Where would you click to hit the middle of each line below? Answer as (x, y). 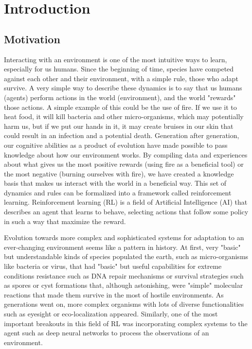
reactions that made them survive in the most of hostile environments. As (114, 294)
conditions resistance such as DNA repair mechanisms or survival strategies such (124, 275)
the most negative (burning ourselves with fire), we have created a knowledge (119, 173)
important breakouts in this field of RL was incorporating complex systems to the (126, 323)
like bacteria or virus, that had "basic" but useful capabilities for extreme (113, 266)
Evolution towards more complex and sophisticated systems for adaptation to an (124, 237)
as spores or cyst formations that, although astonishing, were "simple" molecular (124, 285)
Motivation (32, 39)
